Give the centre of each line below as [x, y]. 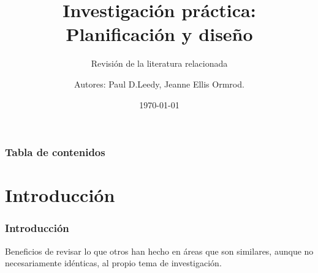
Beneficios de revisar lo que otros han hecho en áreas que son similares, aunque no [159, 251]
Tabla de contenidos [55, 152]
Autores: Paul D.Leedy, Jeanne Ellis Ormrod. [159, 84]
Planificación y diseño [159, 34]
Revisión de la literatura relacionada [159, 63]
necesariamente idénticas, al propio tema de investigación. [113, 263]
